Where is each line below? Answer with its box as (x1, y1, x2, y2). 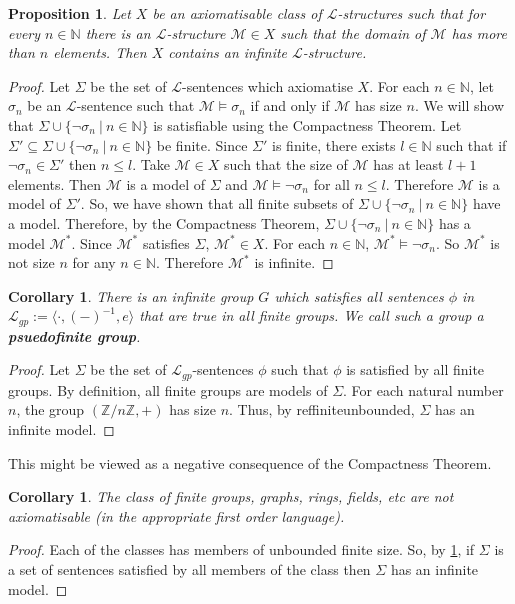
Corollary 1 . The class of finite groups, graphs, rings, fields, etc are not (8, 486, 454, 507)
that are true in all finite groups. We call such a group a (139, 305, 484, 326)
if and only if (250, 95, 330, 116)
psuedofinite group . (8, 325, 141, 346)
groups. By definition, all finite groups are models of (8, 379, 328, 400)
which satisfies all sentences (274, 285, 444, 306)
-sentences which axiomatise (181, 75, 353, 96)
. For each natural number (343, 379, 504, 400)
